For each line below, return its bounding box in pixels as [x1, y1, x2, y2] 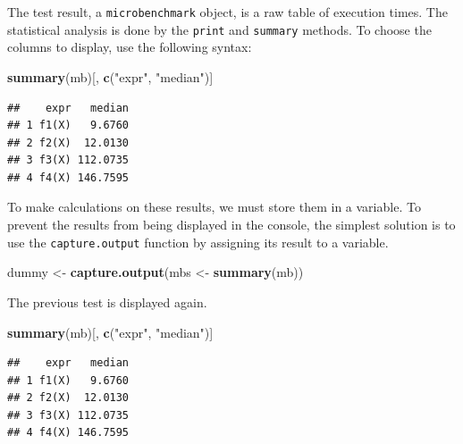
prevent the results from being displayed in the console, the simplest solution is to [7, 215, 456, 234]
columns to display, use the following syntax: [7, 38, 252, 56]
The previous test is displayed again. [7, 292, 207, 311]
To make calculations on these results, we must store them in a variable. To [7, 197, 421, 216]
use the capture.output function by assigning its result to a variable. [7, 232, 389, 251]
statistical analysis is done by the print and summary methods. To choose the [7, 20, 432, 38]
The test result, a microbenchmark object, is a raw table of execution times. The [7, 3, 448, 21]
